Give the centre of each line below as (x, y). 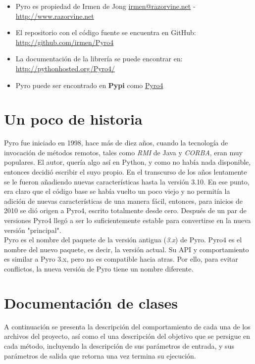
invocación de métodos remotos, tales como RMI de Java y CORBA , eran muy (123, 152)
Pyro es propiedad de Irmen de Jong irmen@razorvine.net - (105, 6)
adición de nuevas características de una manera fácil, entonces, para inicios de (123, 201)
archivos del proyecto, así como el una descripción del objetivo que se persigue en (127, 336)
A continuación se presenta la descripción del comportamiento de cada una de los (127, 326)
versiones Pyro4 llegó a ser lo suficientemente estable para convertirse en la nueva (127, 220)
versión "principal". (33, 230)
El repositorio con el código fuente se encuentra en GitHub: (106, 32)
